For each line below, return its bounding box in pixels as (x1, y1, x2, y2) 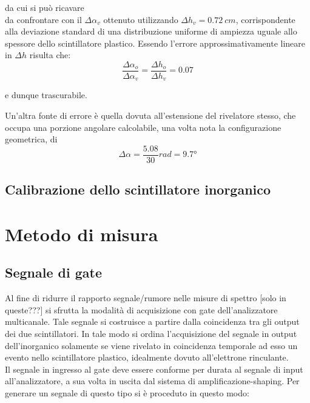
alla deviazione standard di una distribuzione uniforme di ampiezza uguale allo (5, 25, 297, 38)
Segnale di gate (5, 263, 102, 282)
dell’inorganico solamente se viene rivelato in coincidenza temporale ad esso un (5, 339, 298, 351)
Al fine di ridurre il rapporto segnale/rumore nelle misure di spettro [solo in (5, 291, 286, 304)
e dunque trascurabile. (5, 88, 87, 101)
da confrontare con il (5, 13, 82, 25)
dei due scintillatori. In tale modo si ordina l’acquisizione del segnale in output (5, 327, 297, 340)
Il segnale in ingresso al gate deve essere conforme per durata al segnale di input (5, 362, 303, 375)
